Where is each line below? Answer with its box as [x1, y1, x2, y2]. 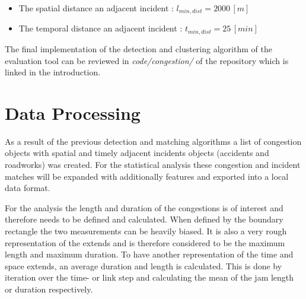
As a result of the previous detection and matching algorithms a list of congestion [5, 135, 302, 147]
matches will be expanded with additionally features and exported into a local [5, 170, 289, 182]
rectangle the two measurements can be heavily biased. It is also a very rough [5, 224, 287, 237]
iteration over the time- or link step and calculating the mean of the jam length [5, 271, 294, 284]
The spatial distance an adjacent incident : [18, 2, 174, 14]
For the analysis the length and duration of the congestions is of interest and [5, 201, 283, 214]
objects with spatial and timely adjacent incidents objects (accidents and [5, 147, 269, 159]
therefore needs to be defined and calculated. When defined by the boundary [5, 213, 283, 225]
